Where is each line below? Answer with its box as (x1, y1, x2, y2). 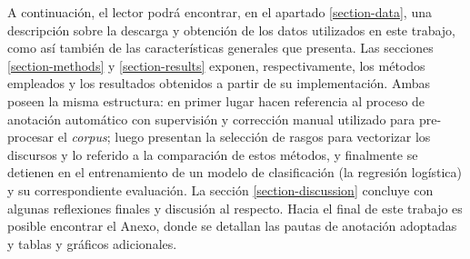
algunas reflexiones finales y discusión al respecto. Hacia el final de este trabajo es (7, 198, 463, 217)
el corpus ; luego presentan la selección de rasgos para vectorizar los (57, 127, 431, 146)
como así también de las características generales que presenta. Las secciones (7, 38, 434, 57)
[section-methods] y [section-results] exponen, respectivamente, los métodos (7, 55, 425, 75)
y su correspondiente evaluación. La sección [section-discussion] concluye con (7, 180, 434, 199)
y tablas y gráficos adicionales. (7, 234, 177, 253)
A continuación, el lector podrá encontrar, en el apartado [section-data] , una (7, 3, 432, 21)
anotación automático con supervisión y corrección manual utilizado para (7, 109, 415, 128)
